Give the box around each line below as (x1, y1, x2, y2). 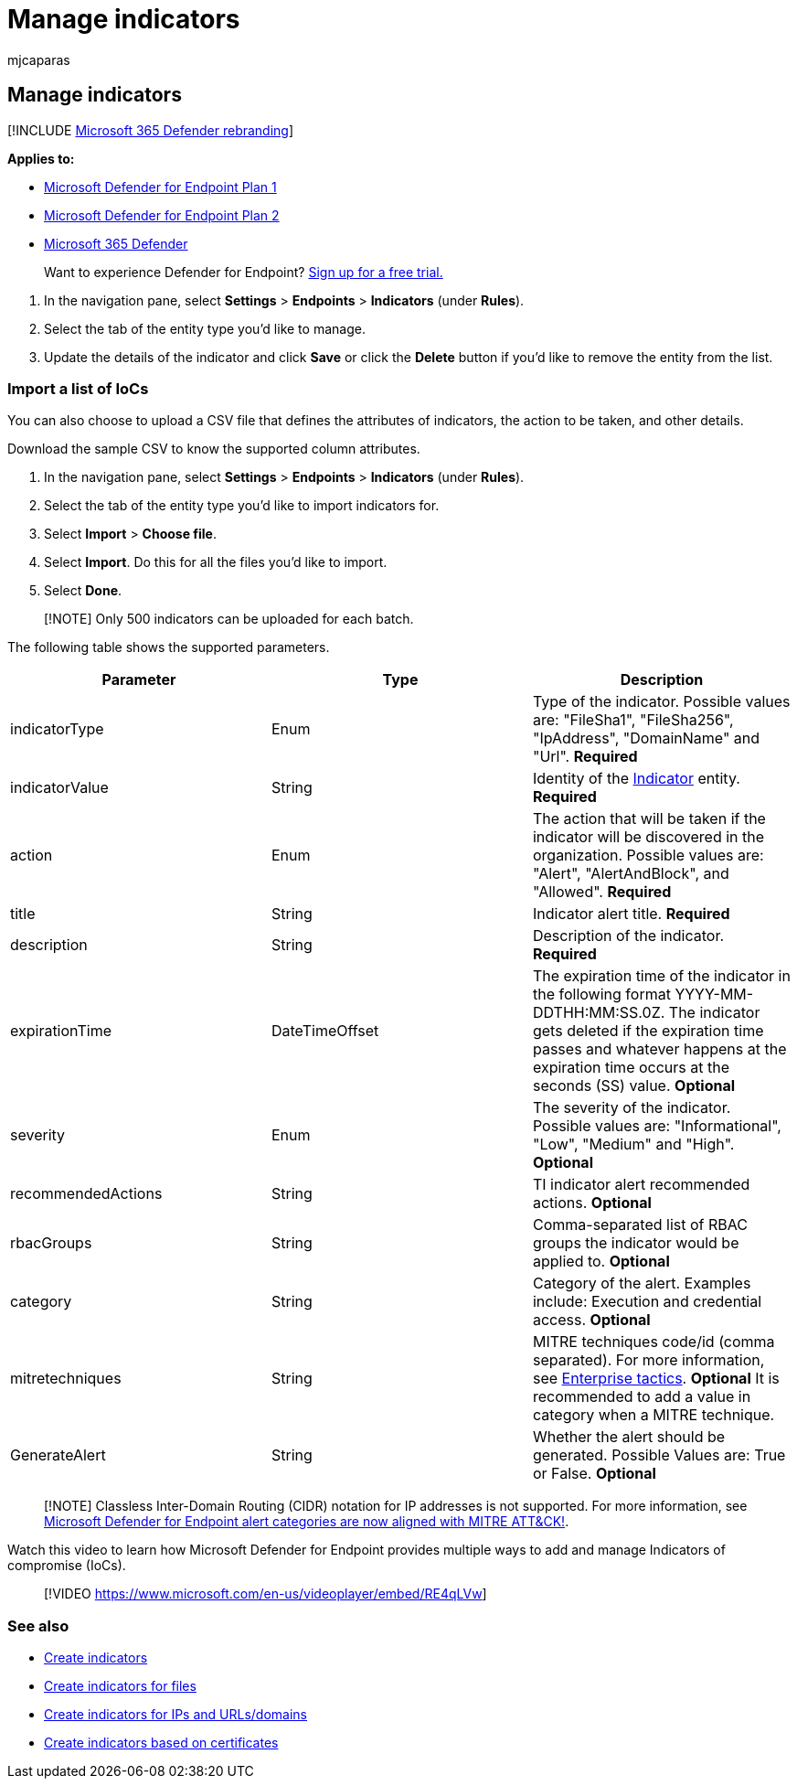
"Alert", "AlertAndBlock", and (532, 864, 729, 883)
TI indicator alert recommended (532, 1175, 750, 1194)
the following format (532, 985, 671, 1004)
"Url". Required (532, 747, 638, 766)
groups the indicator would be (532, 1234, 739, 1253)
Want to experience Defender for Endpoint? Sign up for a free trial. (44, 263, 443, 280)
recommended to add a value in (532, 1387, 751, 1406)
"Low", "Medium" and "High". (532, 1135, 735, 1154)
